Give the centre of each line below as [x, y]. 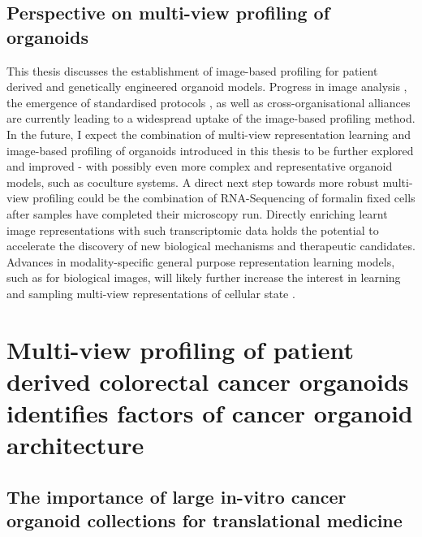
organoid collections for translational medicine [205, 520]
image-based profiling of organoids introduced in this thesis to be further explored [210, 150]
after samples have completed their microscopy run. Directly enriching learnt [197, 213]
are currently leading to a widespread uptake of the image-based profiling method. [211, 118]
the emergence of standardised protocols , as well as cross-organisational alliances [209, 102]
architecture [75, 445]
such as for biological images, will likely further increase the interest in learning [204, 277]
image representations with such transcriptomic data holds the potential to [193, 230]
